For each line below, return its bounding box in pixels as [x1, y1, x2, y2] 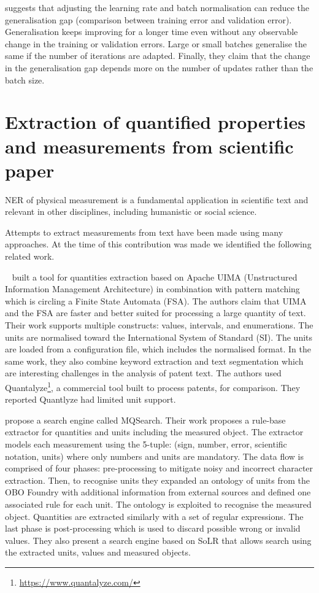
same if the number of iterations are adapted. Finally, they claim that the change [5, 49, 310, 62]
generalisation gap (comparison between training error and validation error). [5, 13, 292, 26]
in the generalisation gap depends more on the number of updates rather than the [5, 61, 313, 74]
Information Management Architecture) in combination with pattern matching [5, 282, 300, 295]
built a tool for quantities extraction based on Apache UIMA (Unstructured [12, 270, 298, 283]
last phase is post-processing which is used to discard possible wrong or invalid [5, 522, 301, 535]
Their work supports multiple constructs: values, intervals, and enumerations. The [5, 319, 313, 331]
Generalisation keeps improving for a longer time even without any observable [5, 25, 298, 38]
